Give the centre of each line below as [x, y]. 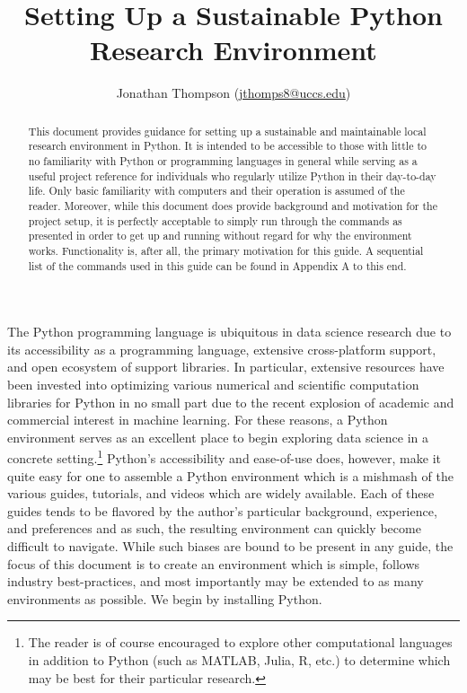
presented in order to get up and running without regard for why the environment [220, 236]
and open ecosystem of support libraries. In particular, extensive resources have [226, 367]
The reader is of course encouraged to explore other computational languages [240, 642]
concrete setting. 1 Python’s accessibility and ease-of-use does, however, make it [224, 457]
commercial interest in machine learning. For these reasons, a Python [198, 420]
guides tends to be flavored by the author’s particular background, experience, [222, 510]
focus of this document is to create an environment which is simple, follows [214, 563]
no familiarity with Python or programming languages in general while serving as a [223, 161]
